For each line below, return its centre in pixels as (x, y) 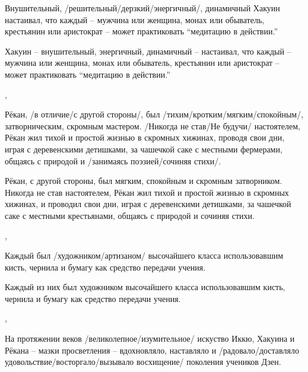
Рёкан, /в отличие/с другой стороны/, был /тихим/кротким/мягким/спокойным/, (154, 114)
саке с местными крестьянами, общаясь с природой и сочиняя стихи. (130, 215)
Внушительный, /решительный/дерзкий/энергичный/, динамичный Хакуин (142, 8)
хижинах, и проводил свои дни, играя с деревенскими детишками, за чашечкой (148, 204)
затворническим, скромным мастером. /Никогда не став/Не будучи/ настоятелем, (153, 125)
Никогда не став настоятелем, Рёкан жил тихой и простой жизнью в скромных (147, 192)
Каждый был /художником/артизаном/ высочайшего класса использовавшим (144, 255)
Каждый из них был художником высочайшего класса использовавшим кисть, (145, 287)
